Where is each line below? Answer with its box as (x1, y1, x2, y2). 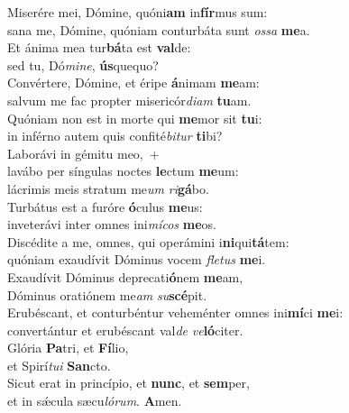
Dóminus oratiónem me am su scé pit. (7, 285, 207, 304)
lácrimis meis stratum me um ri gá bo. (7, 179, 209, 197)
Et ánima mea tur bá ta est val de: (7, 38, 191, 57)
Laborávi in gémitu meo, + (7, 143, 160, 162)
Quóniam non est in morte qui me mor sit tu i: (7, 108, 262, 127)
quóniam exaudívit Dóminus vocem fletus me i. (7, 250, 266, 269)
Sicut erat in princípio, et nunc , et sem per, (7, 373, 250, 392)
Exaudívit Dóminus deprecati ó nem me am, (7, 267, 243, 286)
